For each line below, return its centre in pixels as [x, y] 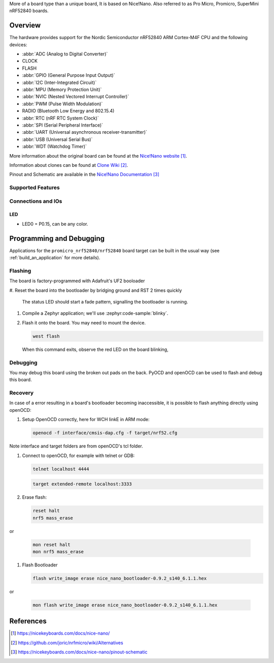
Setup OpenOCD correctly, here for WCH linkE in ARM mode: [86, 419]
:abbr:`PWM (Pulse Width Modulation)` [62, 104]
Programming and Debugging [57, 238]
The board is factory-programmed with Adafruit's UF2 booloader [77, 281]
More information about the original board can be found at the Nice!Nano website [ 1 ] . [98, 156]
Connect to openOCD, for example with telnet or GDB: [78, 456]
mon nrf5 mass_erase [58, 551]
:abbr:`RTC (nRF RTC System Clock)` [60, 118]
